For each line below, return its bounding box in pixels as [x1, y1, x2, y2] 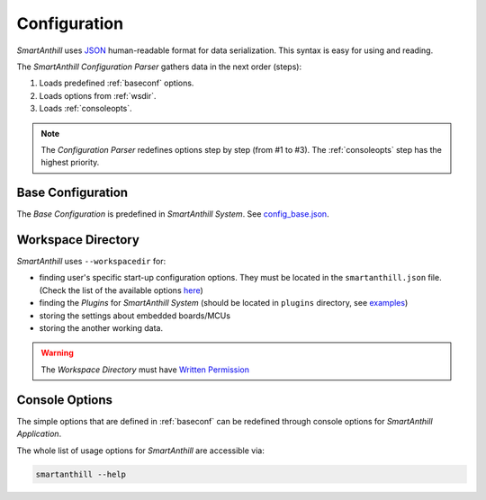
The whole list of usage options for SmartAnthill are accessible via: [16, 445, 265, 456]
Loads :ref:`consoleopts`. [39, 103, 132, 114]
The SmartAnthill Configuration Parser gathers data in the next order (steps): [16, 61, 301, 72]
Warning [40, 347, 74, 359]
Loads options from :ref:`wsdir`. [39, 90, 157, 101]
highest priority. [40, 157, 100, 168]
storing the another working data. [39, 323, 164, 334]
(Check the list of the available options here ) [39, 284, 204, 296]
